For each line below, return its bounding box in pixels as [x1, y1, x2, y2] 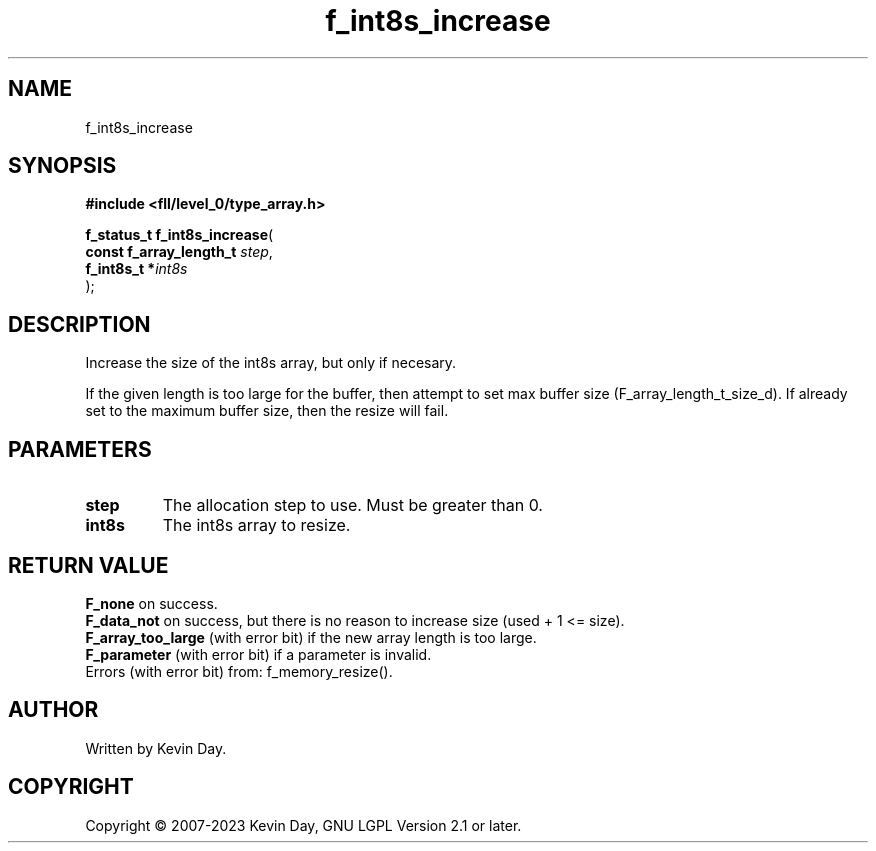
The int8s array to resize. [162, 515, 351, 536]
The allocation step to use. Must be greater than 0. [162, 495, 543, 516]
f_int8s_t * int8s [85, 260, 188, 278]
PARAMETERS [8, 436, 152, 462]
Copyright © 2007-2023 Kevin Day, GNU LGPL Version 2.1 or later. [85, 816, 522, 834]
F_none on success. [85, 594, 218, 612]
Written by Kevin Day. [85, 739, 227, 757]
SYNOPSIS [8, 153, 117, 179]
